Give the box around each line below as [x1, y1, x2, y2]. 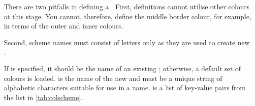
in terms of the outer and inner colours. [4, 21, 123, 31]
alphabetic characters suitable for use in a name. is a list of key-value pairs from [4, 82, 246, 93]
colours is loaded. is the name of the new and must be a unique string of [4, 73, 223, 83]
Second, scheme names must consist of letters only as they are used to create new [4, 37, 250, 47]
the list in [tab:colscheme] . [4, 92, 83, 102]
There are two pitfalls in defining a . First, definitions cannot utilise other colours [4, 1, 250, 11]
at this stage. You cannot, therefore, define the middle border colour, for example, [4, 11, 252, 21]
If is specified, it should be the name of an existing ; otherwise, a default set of [4, 63, 241, 73]
